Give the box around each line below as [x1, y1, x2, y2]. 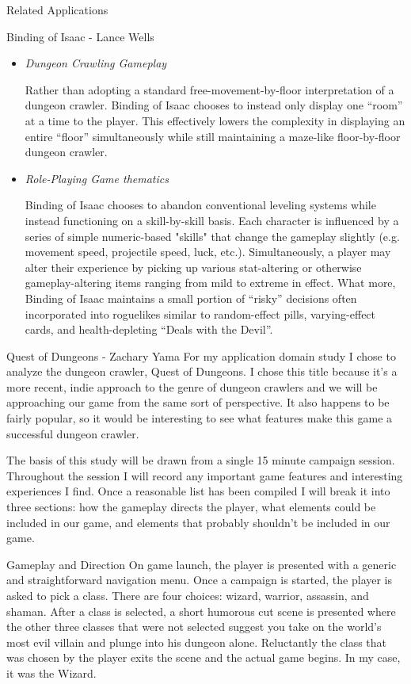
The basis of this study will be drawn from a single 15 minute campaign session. [6, 452, 395, 468]
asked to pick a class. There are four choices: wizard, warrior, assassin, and [6, 587, 369, 603]
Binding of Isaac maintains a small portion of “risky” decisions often [25, 289, 357, 306]
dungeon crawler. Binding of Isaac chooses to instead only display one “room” [25, 97, 403, 113]
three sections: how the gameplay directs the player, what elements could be [6, 499, 376, 515]
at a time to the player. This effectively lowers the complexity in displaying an [25, 112, 405, 128]
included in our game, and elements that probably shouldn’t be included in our [6, 514, 390, 530]
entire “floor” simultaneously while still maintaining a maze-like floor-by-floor [25, 128, 401, 144]
